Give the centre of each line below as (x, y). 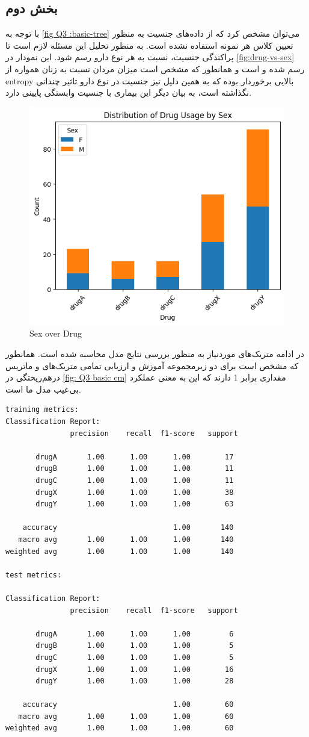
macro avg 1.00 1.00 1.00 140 (126, 539)
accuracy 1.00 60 (128, 705)
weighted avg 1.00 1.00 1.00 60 (120, 728)
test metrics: (34, 575)
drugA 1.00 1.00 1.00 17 (135, 457)
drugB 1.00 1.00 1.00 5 (135, 646)
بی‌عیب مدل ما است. (43, 389)
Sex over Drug (56, 333)
